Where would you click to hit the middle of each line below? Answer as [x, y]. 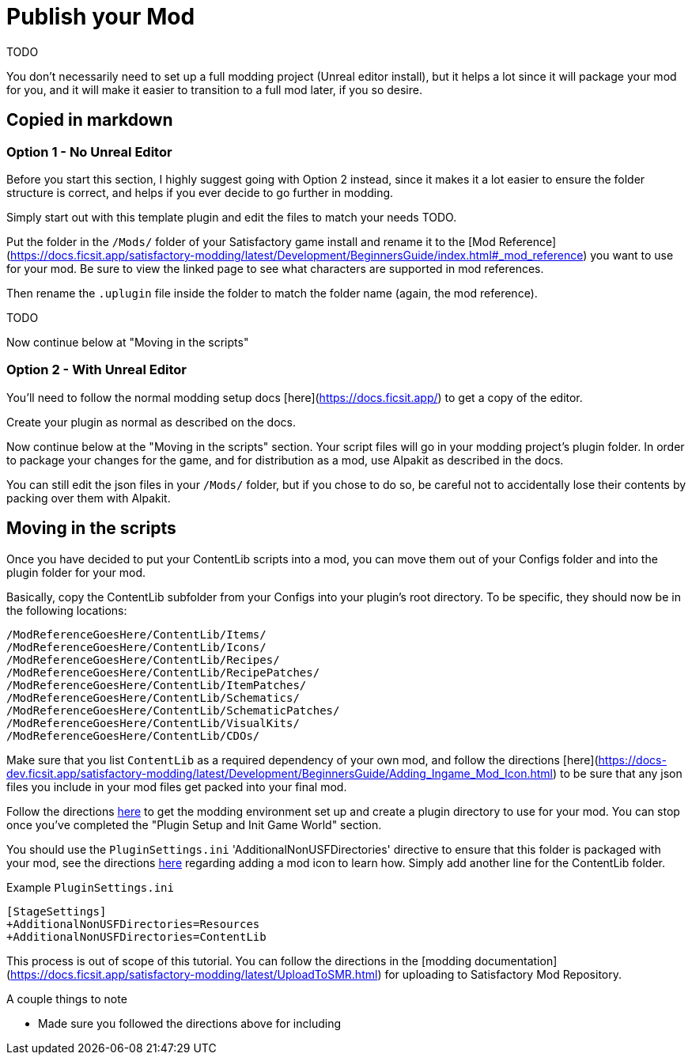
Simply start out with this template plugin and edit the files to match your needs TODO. [232, 217]
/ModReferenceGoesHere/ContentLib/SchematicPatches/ [173, 710]
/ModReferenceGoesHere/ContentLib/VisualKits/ [153, 723]
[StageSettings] [57, 911]
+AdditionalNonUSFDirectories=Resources [133, 924]
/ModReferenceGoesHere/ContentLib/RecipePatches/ [163, 672]
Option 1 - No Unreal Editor [89, 152]
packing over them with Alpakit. [89, 498]
